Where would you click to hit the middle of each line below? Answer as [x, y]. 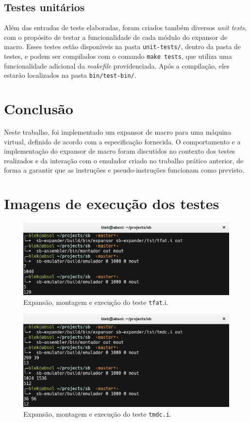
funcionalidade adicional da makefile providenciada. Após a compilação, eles [117, 65]
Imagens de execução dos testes [112, 203]
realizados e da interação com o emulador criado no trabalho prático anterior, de [124, 160]
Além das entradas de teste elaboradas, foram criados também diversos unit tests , [125, 27]
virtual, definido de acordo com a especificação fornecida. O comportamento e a [122, 141]
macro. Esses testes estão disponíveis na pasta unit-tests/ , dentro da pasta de [123, 46]
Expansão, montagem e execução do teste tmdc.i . [97, 413]
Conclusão [39, 109]
